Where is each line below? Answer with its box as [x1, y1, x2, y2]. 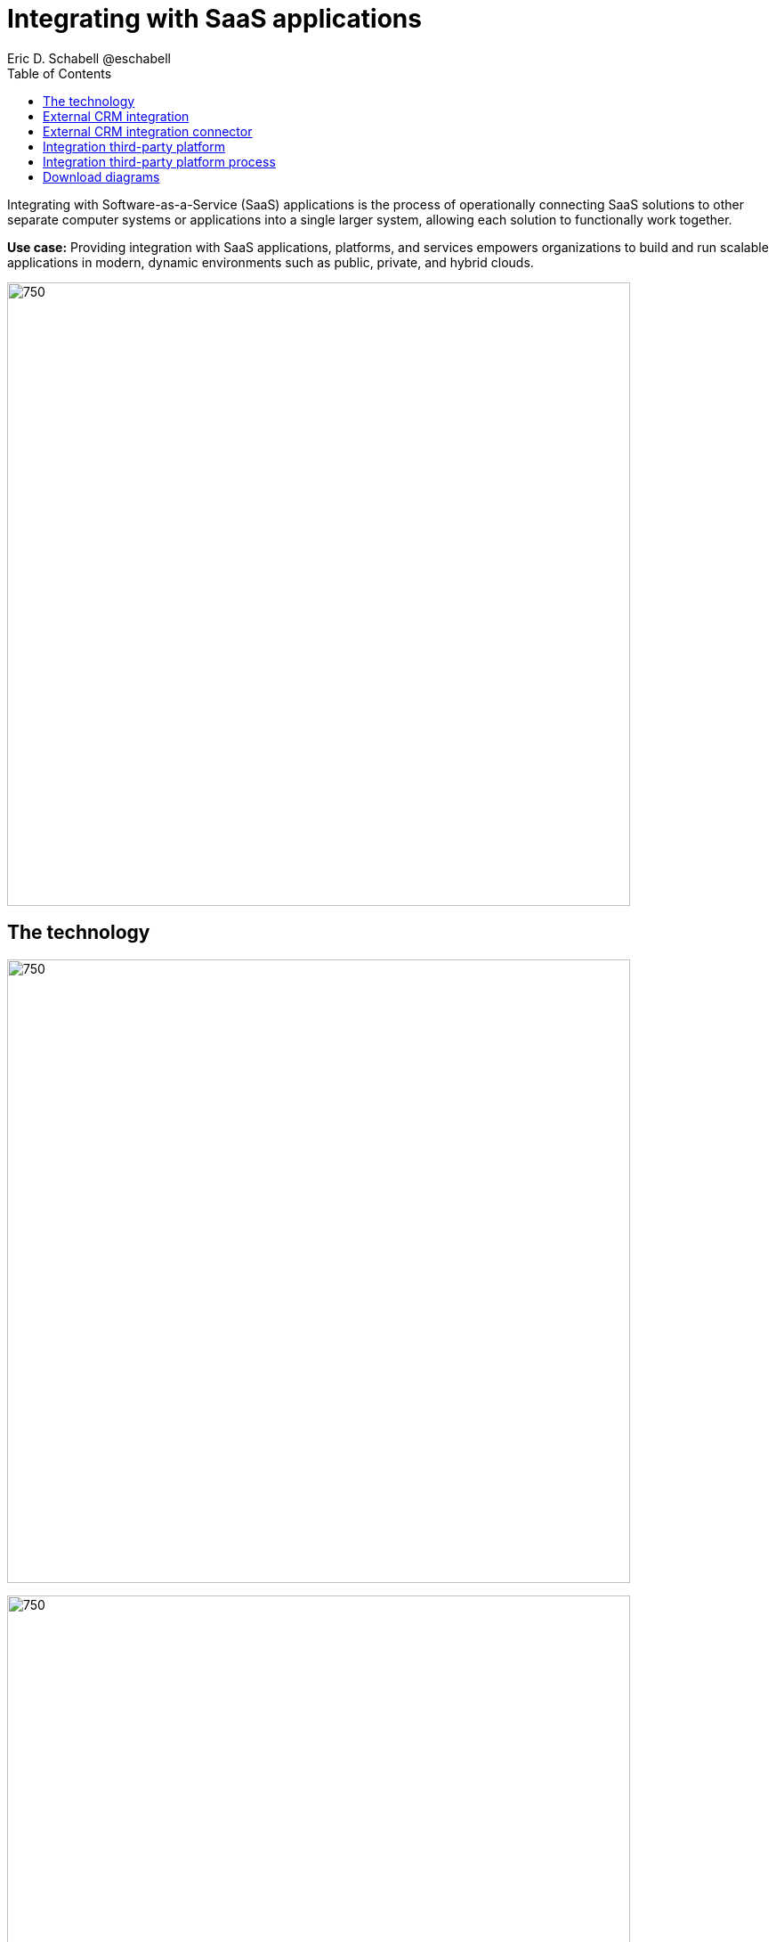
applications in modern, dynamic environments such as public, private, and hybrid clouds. [7, 254, 534, 270]
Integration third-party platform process [43, 153, 276, 169]
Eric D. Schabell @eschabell [7, 50, 171, 66]
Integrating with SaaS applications [7, 4, 422, 34]
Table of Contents [7, 65, 112, 81]
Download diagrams [43, 168, 160, 184]
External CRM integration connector [43, 123, 253, 139]
